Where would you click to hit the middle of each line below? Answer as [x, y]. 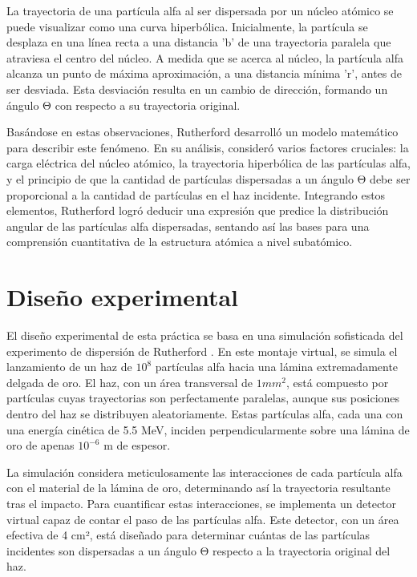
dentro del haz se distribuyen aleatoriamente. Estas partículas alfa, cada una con [205, 414]
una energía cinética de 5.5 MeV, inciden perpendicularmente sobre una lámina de [208, 429]
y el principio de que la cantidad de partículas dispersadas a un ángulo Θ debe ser [208, 178]
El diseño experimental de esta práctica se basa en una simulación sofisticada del [205, 335]
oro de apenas [40, 445]
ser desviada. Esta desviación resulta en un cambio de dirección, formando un [197, 89]
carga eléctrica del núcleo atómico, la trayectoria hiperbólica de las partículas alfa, [208, 163]
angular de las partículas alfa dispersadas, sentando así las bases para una [188, 226]
